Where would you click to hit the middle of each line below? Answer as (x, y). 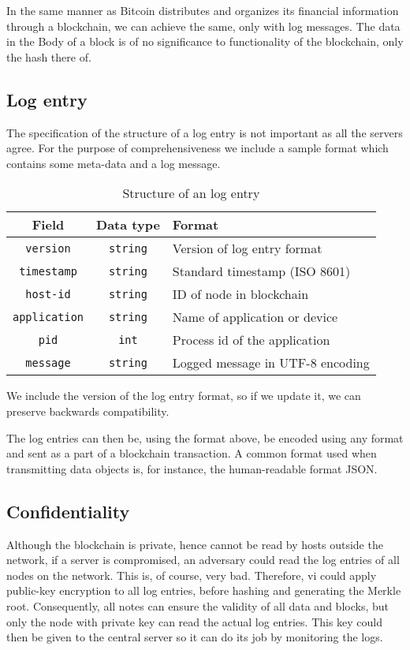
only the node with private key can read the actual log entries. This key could (195, 621)
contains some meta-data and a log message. (114, 163)
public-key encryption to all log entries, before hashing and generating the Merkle (204, 590)
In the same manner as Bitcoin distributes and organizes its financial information (203, 10)
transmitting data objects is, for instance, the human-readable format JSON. (192, 468)
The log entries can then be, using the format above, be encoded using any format (205, 437)
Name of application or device (255, 317)
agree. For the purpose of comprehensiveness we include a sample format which (198, 148)
